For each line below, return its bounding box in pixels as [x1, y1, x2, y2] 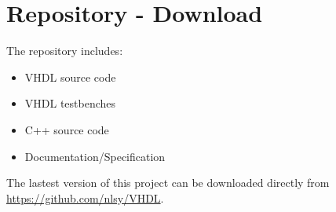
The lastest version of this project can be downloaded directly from [6, 174, 330, 191]
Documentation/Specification [24, 148, 166, 164]
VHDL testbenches [24, 95, 116, 111]
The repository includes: [6, 42, 123, 59]
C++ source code [24, 121, 109, 137]
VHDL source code [24, 68, 116, 85]
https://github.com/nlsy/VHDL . [6, 189, 164, 206]
